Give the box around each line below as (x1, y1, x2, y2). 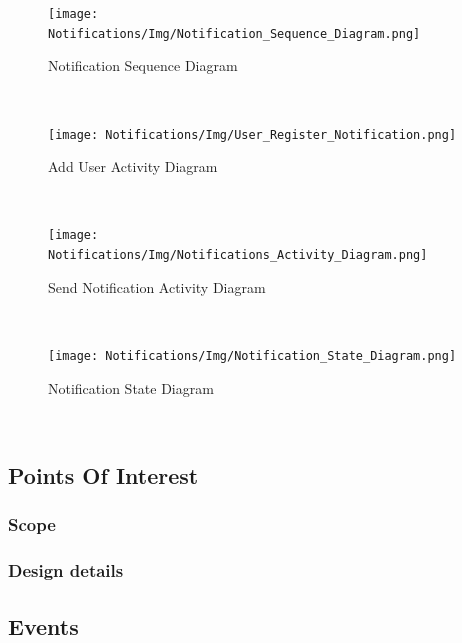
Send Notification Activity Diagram (48, 276, 266, 297)
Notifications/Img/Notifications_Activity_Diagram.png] (48, 248, 428, 262)
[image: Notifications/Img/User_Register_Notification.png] (48, 127, 457, 142)
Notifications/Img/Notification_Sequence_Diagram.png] (48, 26, 421, 41)
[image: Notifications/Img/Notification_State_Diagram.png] (48, 348, 457, 363)
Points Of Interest (8, 460, 199, 491)
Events (8, 610, 79, 641)
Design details (8, 558, 124, 583)
